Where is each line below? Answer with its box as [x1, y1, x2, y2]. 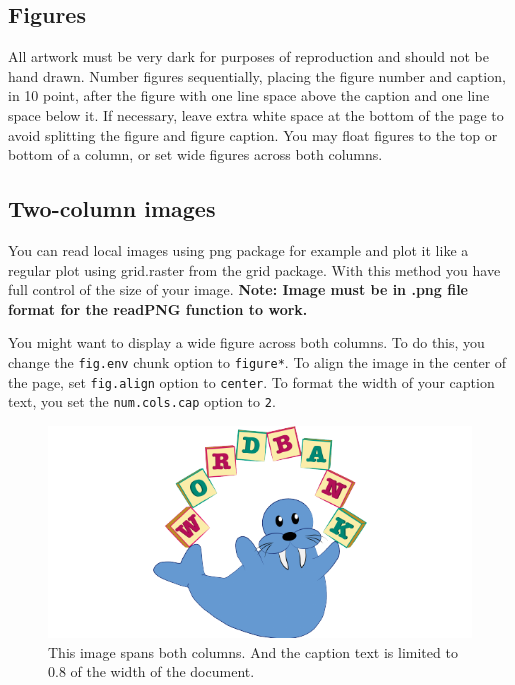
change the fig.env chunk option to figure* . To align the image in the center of [8, 351, 507, 372]
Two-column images [8, 193, 216, 224]
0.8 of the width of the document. [48, 661, 255, 682]
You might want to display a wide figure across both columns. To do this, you [8, 332, 485, 353]
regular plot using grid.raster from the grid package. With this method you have [8, 259, 501, 280]
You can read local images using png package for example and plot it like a [8, 239, 469, 260]
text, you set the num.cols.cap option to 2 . [8, 391, 276, 412]
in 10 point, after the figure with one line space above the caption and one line [8, 85, 490, 106]
